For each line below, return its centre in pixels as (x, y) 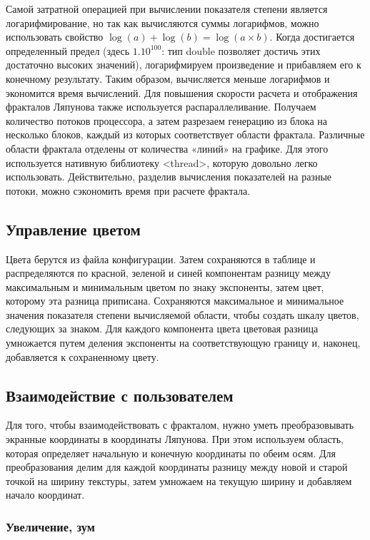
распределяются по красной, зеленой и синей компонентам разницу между (168, 273)
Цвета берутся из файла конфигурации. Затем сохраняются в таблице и (161, 259)
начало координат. (45, 495)
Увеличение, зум (50, 526)
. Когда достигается (312, 37)
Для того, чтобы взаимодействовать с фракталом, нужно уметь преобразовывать (180, 425)
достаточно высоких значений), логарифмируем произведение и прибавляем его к (184, 65)
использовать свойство (55, 37)
